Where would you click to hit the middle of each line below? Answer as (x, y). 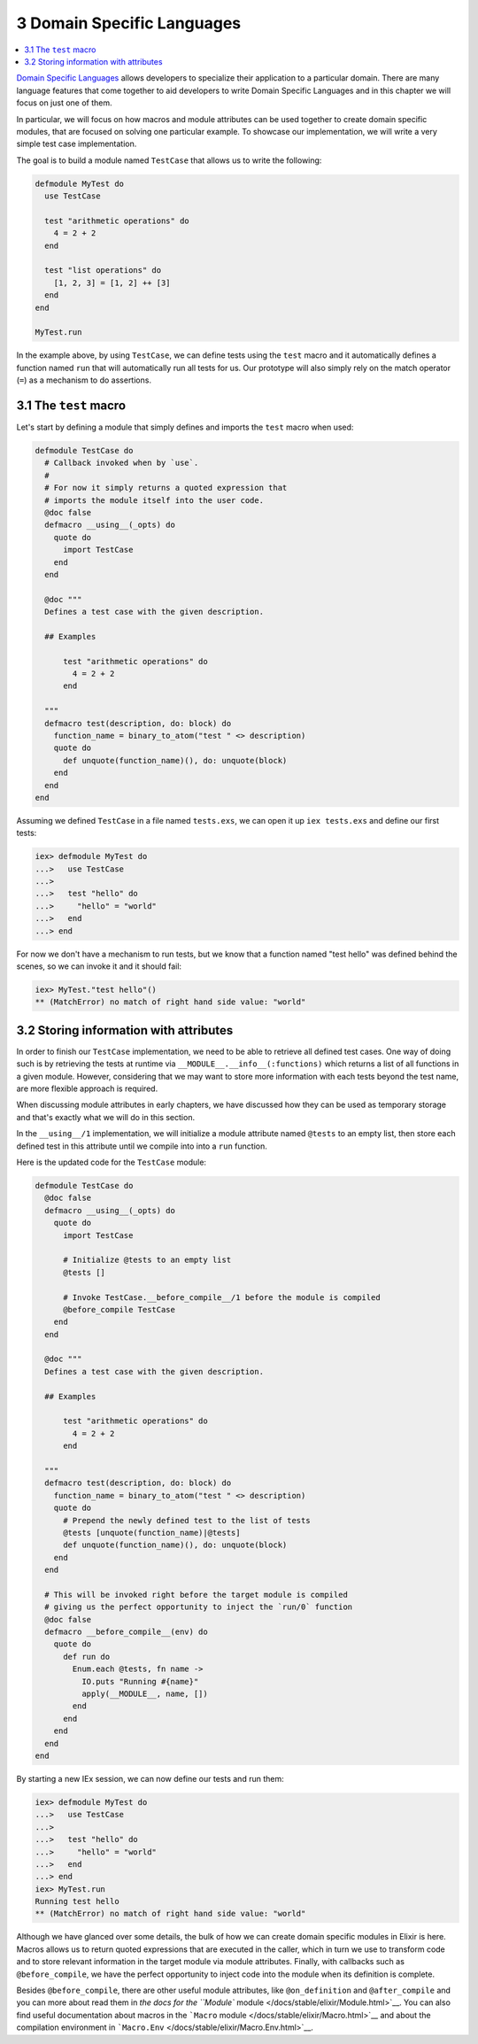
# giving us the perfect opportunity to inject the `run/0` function (199, 1607)
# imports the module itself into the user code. (154, 500)
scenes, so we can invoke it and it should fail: (99, 966)
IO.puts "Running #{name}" (140, 1681)
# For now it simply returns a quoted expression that (166, 488)
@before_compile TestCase (119, 1309)
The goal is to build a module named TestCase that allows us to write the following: (169, 160)
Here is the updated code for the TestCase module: (112, 1162)
